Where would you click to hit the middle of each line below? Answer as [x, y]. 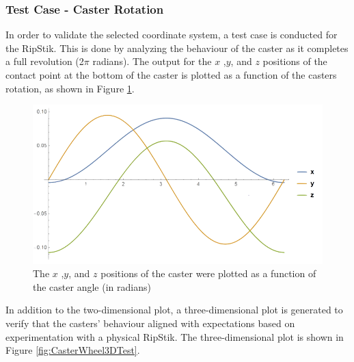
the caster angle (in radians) [92, 286]
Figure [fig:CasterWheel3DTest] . [73, 350]
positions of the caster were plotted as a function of [208, 273]
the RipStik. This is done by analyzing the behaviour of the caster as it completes [177, 48]
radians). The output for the [152, 61]
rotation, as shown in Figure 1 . [70, 88]
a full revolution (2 [45, 61]
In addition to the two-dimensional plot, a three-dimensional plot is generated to [174, 310]
